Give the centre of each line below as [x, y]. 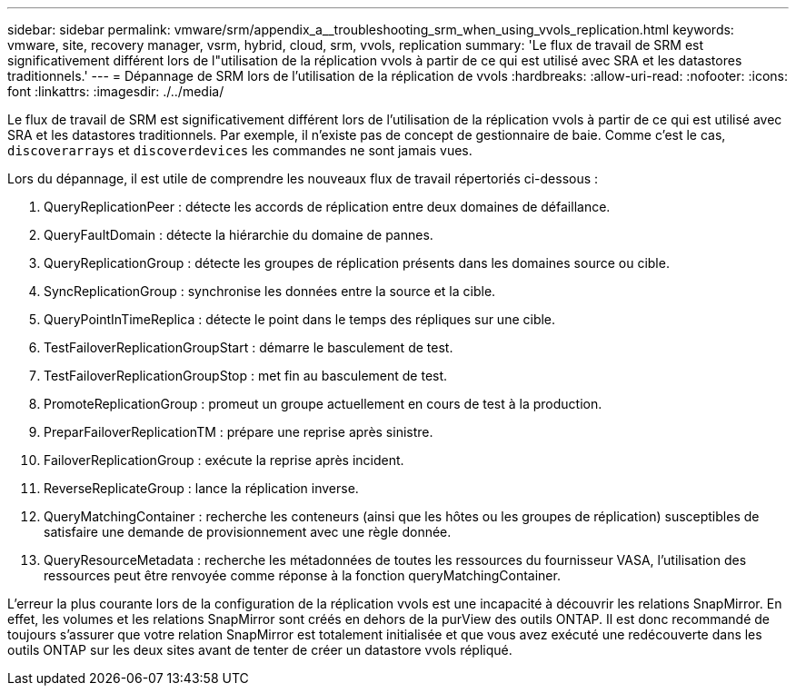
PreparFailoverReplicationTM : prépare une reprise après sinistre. [239, 432]
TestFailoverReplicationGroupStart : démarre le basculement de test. [249, 347]
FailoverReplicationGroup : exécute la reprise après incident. [224, 460]
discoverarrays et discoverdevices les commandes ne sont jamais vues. [240, 150]
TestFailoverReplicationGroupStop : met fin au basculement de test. [246, 376]
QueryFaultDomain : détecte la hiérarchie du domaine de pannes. [239, 235]
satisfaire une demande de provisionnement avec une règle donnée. [248, 532]
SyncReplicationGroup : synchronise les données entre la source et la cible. [270, 291]
